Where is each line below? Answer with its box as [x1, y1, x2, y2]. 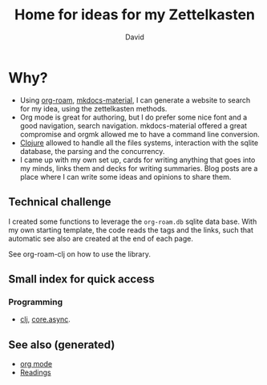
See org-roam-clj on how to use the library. [8, 249, 151, 258]
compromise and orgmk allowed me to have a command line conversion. [19, 129, 261, 139]
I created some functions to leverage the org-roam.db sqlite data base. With [8, 217, 257, 226]
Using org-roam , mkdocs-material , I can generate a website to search [19, 95, 251, 105]
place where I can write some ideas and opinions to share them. [19, 172, 232, 181]
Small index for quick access [8, 272, 155, 286]
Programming [8, 296, 63, 307]
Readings [19, 367, 51, 377]
